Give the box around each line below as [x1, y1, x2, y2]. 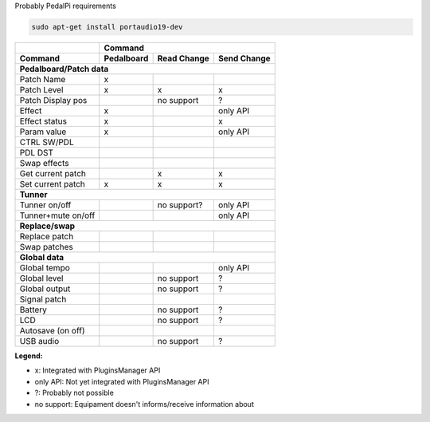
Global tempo [19, 262, 71, 273]
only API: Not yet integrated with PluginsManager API [34, 377, 209, 386]
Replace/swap [19, 220, 76, 231]
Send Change [217, 53, 271, 64]
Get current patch [19, 168, 87, 179]
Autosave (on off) [19, 325, 85, 336]
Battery [19, 304, 48, 315]
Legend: [14, 351, 43, 361]
